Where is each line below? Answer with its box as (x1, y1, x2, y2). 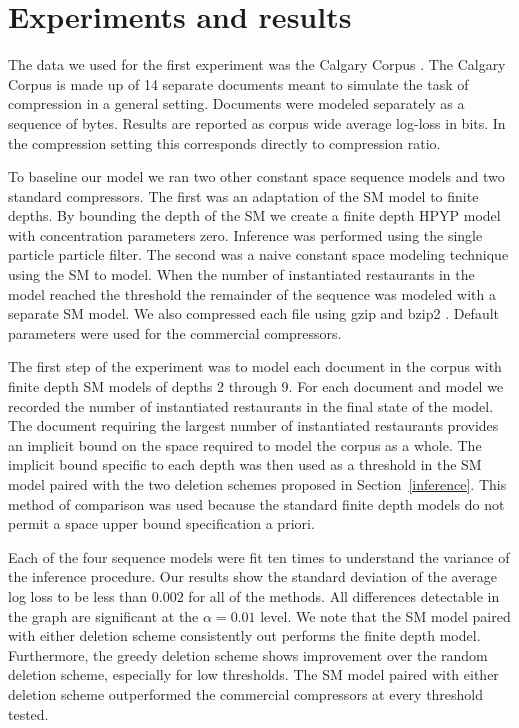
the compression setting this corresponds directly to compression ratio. (8, 132, 441, 153)
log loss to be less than (8, 585, 148, 606)
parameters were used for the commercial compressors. (8, 322, 342, 343)
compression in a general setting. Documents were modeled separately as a (8, 93, 465, 114)
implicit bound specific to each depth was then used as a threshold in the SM (8, 454, 482, 475)
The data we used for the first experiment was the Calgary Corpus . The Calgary (8, 54, 506, 75)
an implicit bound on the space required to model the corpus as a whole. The (8, 434, 482, 455)
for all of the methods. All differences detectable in (188, 585, 500, 606)
